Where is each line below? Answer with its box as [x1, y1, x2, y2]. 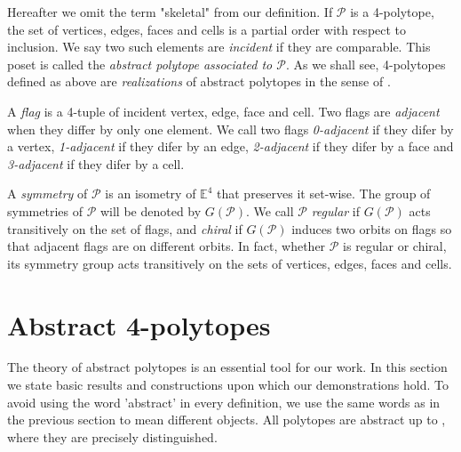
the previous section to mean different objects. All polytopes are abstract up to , [7, 410, 446, 429]
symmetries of [7, 201, 83, 220]
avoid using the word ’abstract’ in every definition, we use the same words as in [7, 392, 441, 411]
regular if [311, 201, 361, 220]
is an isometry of [105, 184, 196, 203]
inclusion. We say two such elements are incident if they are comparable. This [7, 37, 431, 56]
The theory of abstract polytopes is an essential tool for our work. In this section [7, 358, 448, 376]
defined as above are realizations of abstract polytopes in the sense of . [7, 72, 391, 91]
